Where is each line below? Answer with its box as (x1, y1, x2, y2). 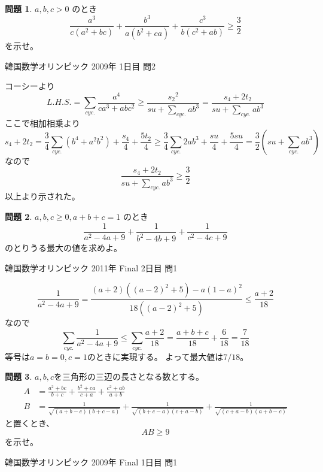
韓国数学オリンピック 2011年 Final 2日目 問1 (5, 261, 178, 274)
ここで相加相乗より (5, 117, 80, 129)
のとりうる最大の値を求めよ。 (5, 241, 122, 254)
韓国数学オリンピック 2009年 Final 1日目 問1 (5, 455, 178, 468)
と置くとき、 (5, 416, 55, 429)
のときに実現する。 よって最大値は (87, 350, 224, 362)
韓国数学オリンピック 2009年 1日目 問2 (5, 59, 156, 72)
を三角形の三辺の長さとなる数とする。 (53, 370, 205, 383)
